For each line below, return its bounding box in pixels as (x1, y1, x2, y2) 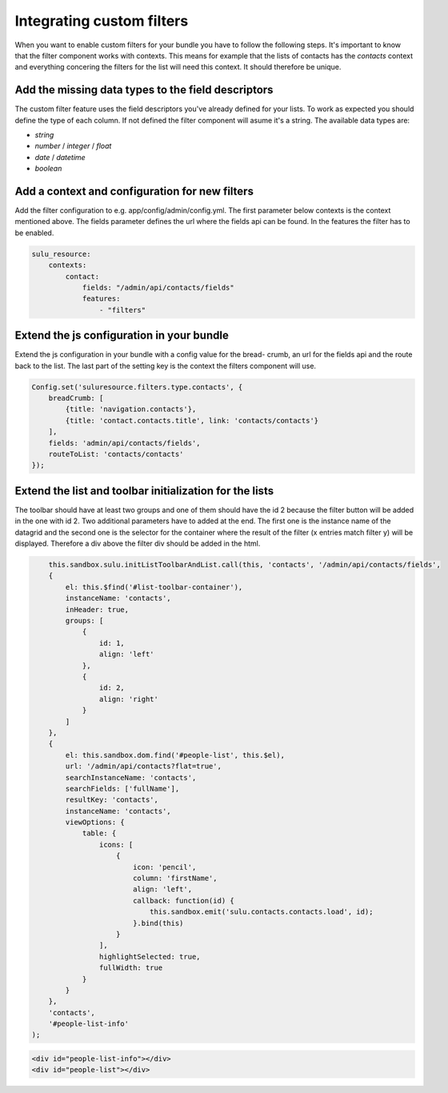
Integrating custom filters (14, 12, 189, 30)
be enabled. (14, 228, 54, 238)
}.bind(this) (132, 919, 184, 927)
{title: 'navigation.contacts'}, (65, 405, 197, 414)
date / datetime (34, 152, 86, 162)
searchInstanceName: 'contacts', (65, 773, 197, 782)
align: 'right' (98, 695, 159, 703)
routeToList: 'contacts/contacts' (48, 450, 184, 459)
